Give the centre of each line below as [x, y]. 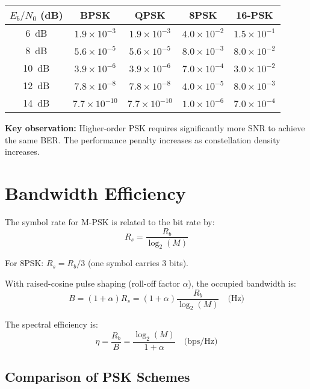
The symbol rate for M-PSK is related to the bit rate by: [110, 221]
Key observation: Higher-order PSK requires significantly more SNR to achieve [155, 128]
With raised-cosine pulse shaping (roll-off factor [92, 283]
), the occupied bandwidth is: [242, 283]
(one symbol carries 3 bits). [138, 263]
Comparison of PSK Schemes [98, 377]
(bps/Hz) [201, 342]
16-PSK [255, 15]
